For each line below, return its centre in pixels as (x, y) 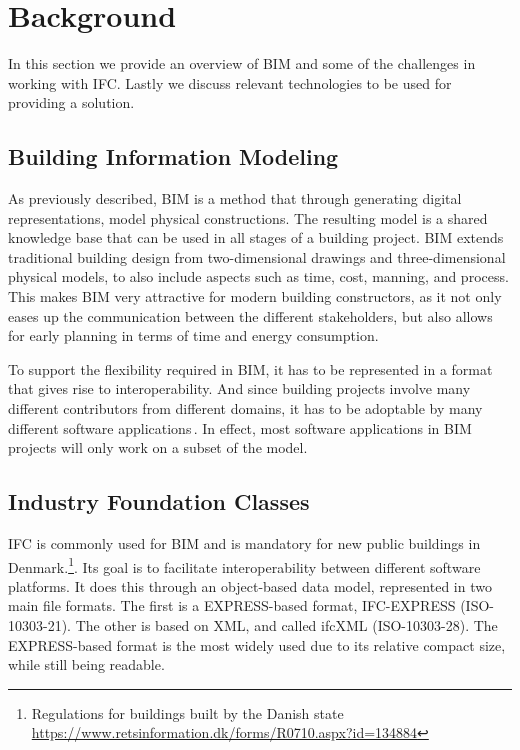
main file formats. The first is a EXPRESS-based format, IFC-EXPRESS (232, 605)
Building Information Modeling (173, 156)
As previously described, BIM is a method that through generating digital (235, 198)
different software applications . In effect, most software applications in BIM (240, 427)
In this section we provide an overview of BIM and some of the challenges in (242, 63)
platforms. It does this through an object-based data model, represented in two (250, 585)
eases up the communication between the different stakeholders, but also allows (250, 315)
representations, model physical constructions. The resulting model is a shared (248, 217)
